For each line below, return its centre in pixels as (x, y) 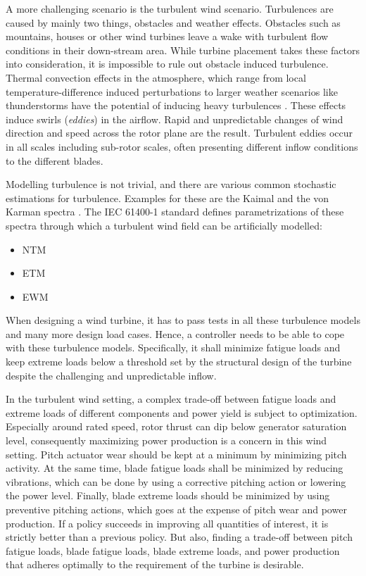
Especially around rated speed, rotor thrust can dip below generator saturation (176, 426)
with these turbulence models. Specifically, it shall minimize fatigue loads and (173, 348)
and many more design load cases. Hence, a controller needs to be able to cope (175, 333)
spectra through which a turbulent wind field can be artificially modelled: (164, 225)
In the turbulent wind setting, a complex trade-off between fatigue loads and (171, 399)
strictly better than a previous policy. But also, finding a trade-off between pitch (179, 537)
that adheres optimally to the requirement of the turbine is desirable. (155, 564)
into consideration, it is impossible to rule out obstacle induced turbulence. (167, 64)
